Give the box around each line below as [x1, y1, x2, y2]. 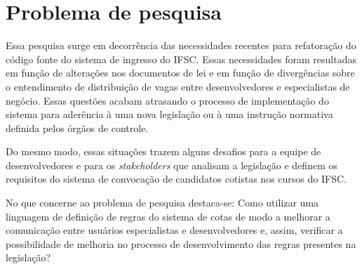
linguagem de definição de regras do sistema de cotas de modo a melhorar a [6, 209, 330, 223]
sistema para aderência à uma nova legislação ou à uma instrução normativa [6, 107, 333, 122]
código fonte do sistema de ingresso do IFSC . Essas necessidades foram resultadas [6, 51, 356, 66]
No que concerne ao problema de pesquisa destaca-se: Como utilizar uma [6, 195, 319, 210]
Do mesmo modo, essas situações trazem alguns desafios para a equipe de [6, 144, 321, 159]
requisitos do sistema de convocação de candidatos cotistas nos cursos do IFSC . [6, 171, 347, 186]
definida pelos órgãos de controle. [6, 120, 149, 135]
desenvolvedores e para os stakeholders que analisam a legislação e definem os [6, 157, 337, 172]
